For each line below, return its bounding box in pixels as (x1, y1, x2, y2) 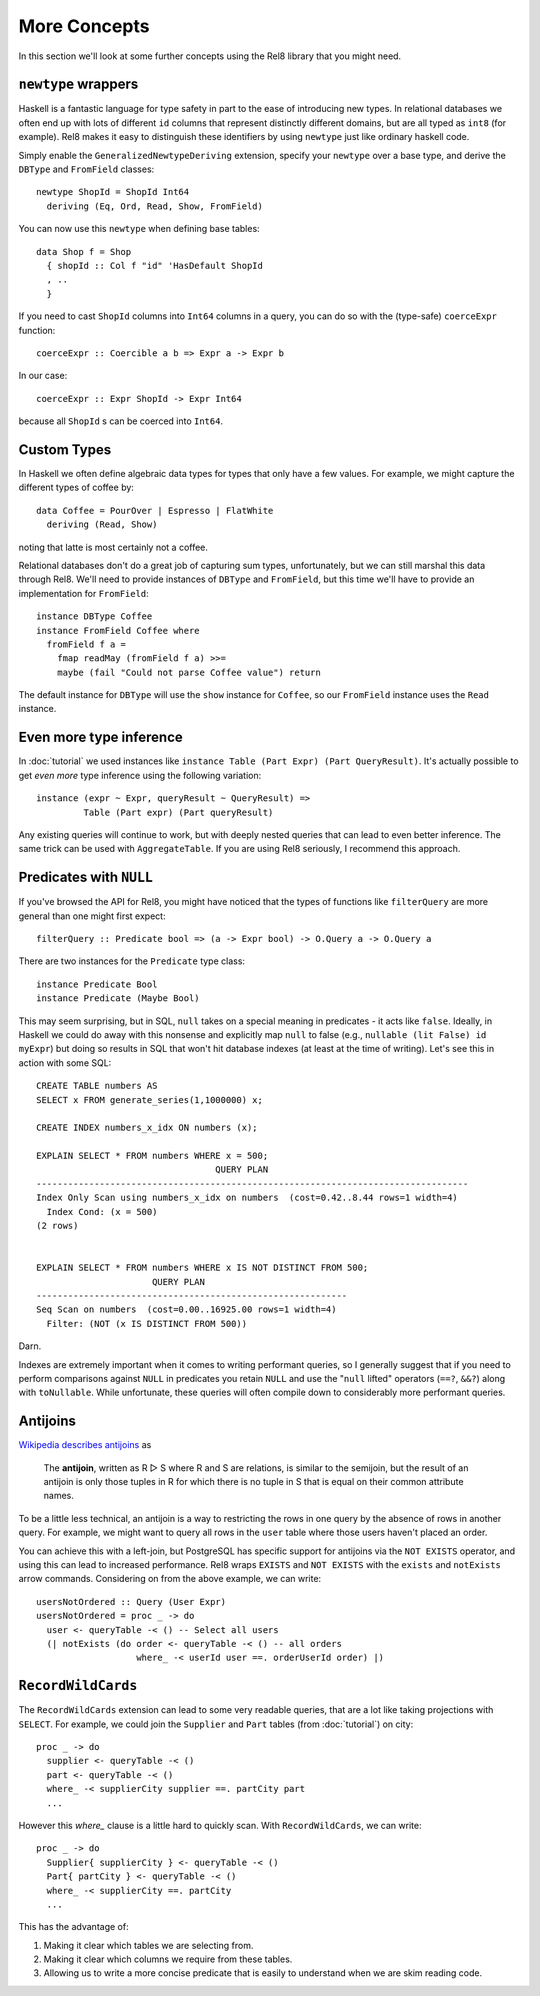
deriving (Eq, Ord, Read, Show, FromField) (46, 200, 264, 212)
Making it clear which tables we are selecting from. (43, 1939, 254, 1951)
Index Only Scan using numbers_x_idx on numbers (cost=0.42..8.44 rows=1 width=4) (36, 1192, 459, 1204)
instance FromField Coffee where (36, 625, 200, 636)
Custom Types (18, 441, 112, 458)
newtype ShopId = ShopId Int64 (36, 186, 190, 198)
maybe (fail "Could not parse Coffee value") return (56, 666, 322, 678)
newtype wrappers (18, 76, 139, 93)
